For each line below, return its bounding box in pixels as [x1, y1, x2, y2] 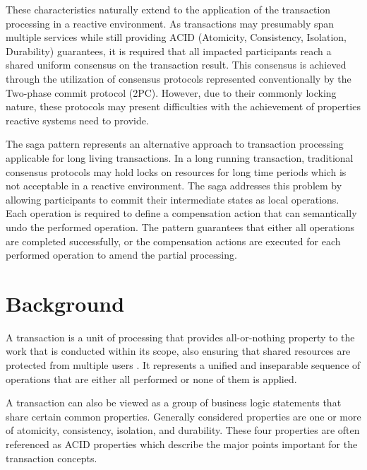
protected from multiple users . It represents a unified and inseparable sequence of [6, 358, 361, 372]
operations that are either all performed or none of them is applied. [6, 371, 297, 386]
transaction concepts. [6, 450, 97, 465]
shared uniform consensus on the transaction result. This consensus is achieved [6, 57, 347, 72]
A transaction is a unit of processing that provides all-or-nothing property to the [6, 329, 355, 344]
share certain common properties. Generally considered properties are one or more [6, 409, 361, 423]
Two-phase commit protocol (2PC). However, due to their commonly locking [6, 85, 337, 100]
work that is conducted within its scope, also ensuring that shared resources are [6, 343, 351, 358]
